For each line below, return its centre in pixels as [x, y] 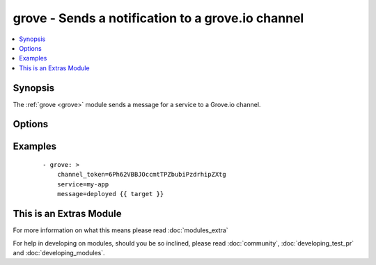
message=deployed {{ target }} [110, 194]
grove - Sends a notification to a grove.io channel [158, 18]
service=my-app [83, 184]
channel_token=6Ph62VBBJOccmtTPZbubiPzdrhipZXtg [141, 175]
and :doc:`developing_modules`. [59, 252]
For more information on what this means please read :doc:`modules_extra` [121, 230]
